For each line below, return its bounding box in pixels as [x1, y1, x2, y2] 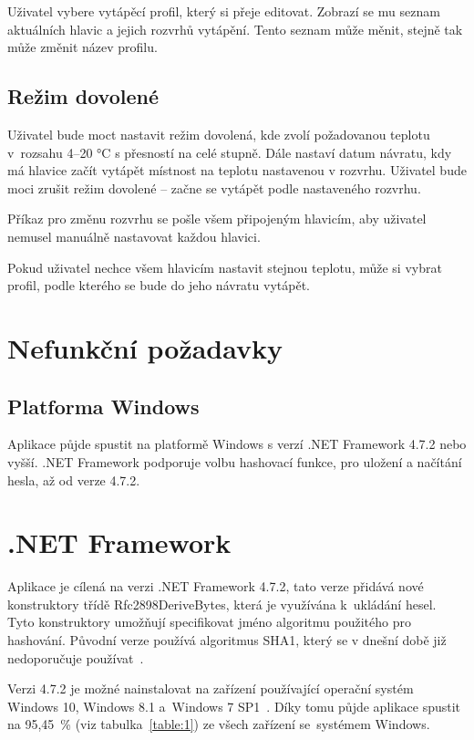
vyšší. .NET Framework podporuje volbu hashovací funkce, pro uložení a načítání [7, 452, 462, 471]
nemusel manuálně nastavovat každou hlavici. [7, 226, 261, 245]
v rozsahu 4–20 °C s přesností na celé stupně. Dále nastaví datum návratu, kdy [7, 142, 452, 162]
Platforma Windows [7, 391, 200, 420]
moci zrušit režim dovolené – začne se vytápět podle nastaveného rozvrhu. [7, 178, 421, 197]
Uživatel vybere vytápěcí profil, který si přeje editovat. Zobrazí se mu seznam [7, 2, 440, 20]
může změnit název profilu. [7, 37, 158, 57]
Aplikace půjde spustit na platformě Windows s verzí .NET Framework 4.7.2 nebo [7, 434, 467, 453]
